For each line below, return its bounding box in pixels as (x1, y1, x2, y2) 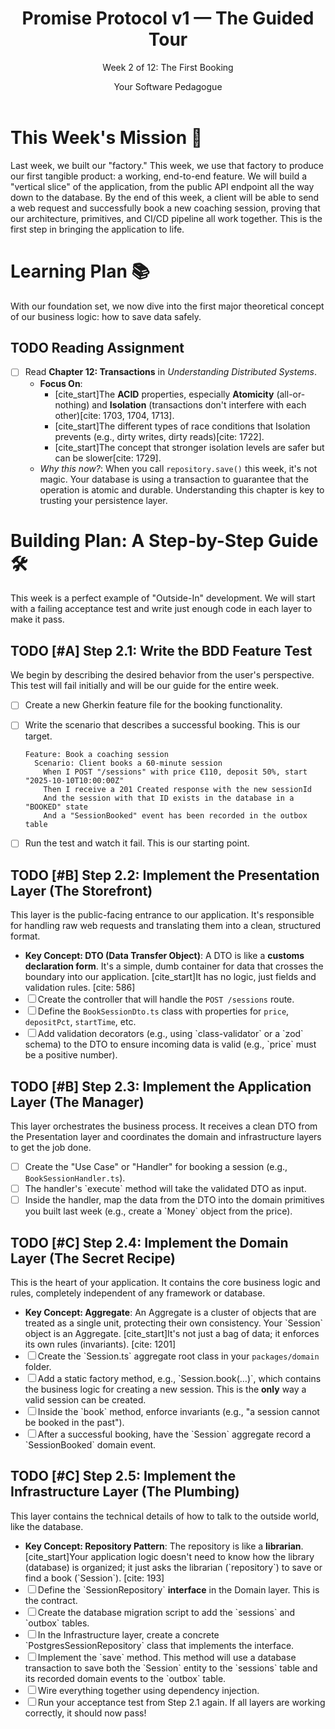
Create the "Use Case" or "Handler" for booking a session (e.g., (24, 1161, 288, 1173)
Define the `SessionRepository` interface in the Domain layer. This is (37, 1583, 320, 1596)
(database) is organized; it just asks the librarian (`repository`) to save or (24, 1561, 323, 1573)
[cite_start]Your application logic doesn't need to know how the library (24, 1550, 315, 1562)
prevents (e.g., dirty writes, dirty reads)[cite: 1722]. (54, 430, 265, 442)
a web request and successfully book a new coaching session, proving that (10, 202, 321, 214)
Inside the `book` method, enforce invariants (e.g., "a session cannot (37, 1406, 320, 1418)
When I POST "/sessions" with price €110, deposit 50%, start (43, 767, 308, 777)
